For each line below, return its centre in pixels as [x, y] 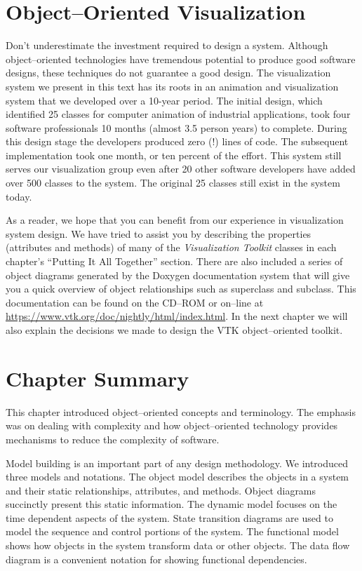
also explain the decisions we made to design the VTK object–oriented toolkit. [174, 330]
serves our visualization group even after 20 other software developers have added [181, 169]
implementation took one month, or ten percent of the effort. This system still [174, 155]
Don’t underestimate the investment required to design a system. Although [167, 45]
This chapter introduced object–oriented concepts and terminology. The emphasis [181, 411]
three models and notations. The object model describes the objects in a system [177, 477]
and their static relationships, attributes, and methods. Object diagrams [161, 490]
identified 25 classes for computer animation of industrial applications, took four [178, 114]
